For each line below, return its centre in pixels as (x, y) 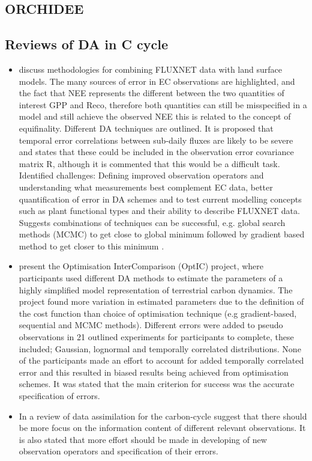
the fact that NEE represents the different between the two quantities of (151, 93)
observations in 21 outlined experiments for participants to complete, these (156, 337)
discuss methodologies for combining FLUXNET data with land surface (150, 69)
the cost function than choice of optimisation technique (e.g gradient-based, (158, 313)
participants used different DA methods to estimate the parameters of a (151, 278)
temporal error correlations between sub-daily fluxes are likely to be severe (156, 140)
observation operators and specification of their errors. (118, 451)
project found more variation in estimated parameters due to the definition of (161, 301)
